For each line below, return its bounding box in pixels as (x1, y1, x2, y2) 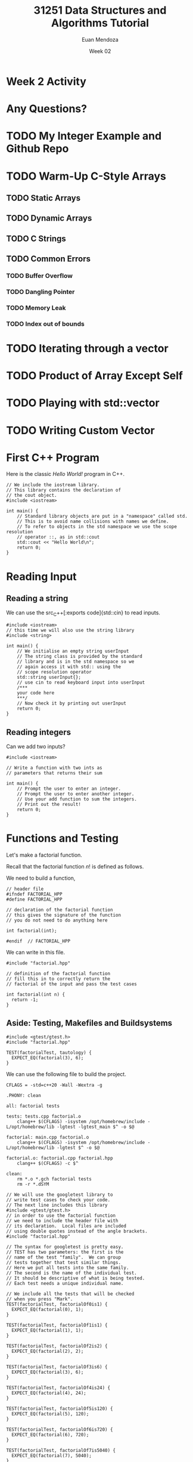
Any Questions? (6, 102, 88, 116)
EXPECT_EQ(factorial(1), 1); (11, 1327, 84, 1333)
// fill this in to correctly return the (6, 976, 111, 982)
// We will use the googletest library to (6, 1191, 113, 1198)
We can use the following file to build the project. (6, 1070, 126, 1077)
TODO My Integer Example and (6, 129, 162, 143)
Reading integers (6, 727, 71, 737)
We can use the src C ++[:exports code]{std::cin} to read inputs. (6, 609, 161, 618)
